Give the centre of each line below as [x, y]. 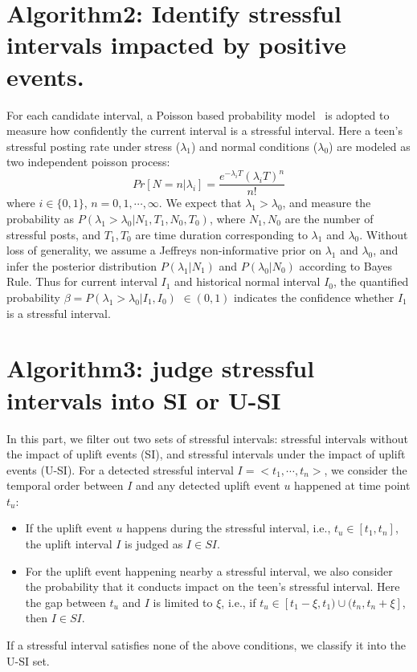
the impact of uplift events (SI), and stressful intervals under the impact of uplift [206, 454]
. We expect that [200, 203]
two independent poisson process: [88, 162]
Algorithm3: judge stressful [161, 368]
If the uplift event [69, 528]
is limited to [183, 602]
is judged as [154, 544]
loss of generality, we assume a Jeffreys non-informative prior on [164, 250]
